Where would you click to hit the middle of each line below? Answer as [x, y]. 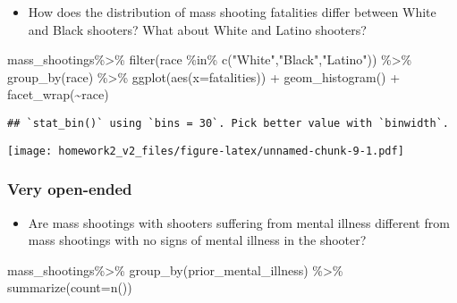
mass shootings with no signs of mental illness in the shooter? [197, 240]
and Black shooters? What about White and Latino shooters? [197, 29]
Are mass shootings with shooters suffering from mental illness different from [239, 222]
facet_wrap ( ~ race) [58, 94]
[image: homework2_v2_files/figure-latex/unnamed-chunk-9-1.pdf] [206, 151]
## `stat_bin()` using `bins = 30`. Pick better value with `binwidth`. [228, 123]
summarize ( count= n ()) [70, 287]
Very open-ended [70, 189]
